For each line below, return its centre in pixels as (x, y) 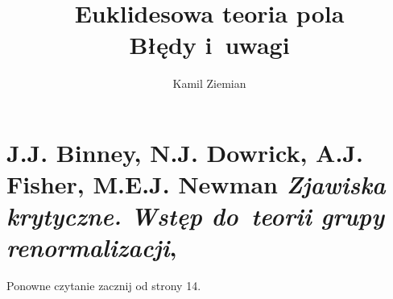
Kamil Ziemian (209, 83)
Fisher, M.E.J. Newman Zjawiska (196, 185)
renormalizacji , (92, 247)
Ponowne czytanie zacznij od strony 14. (104, 286)
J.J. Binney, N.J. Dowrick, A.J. (185, 152)
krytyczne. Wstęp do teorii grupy (195, 216)
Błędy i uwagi (209, 45)
